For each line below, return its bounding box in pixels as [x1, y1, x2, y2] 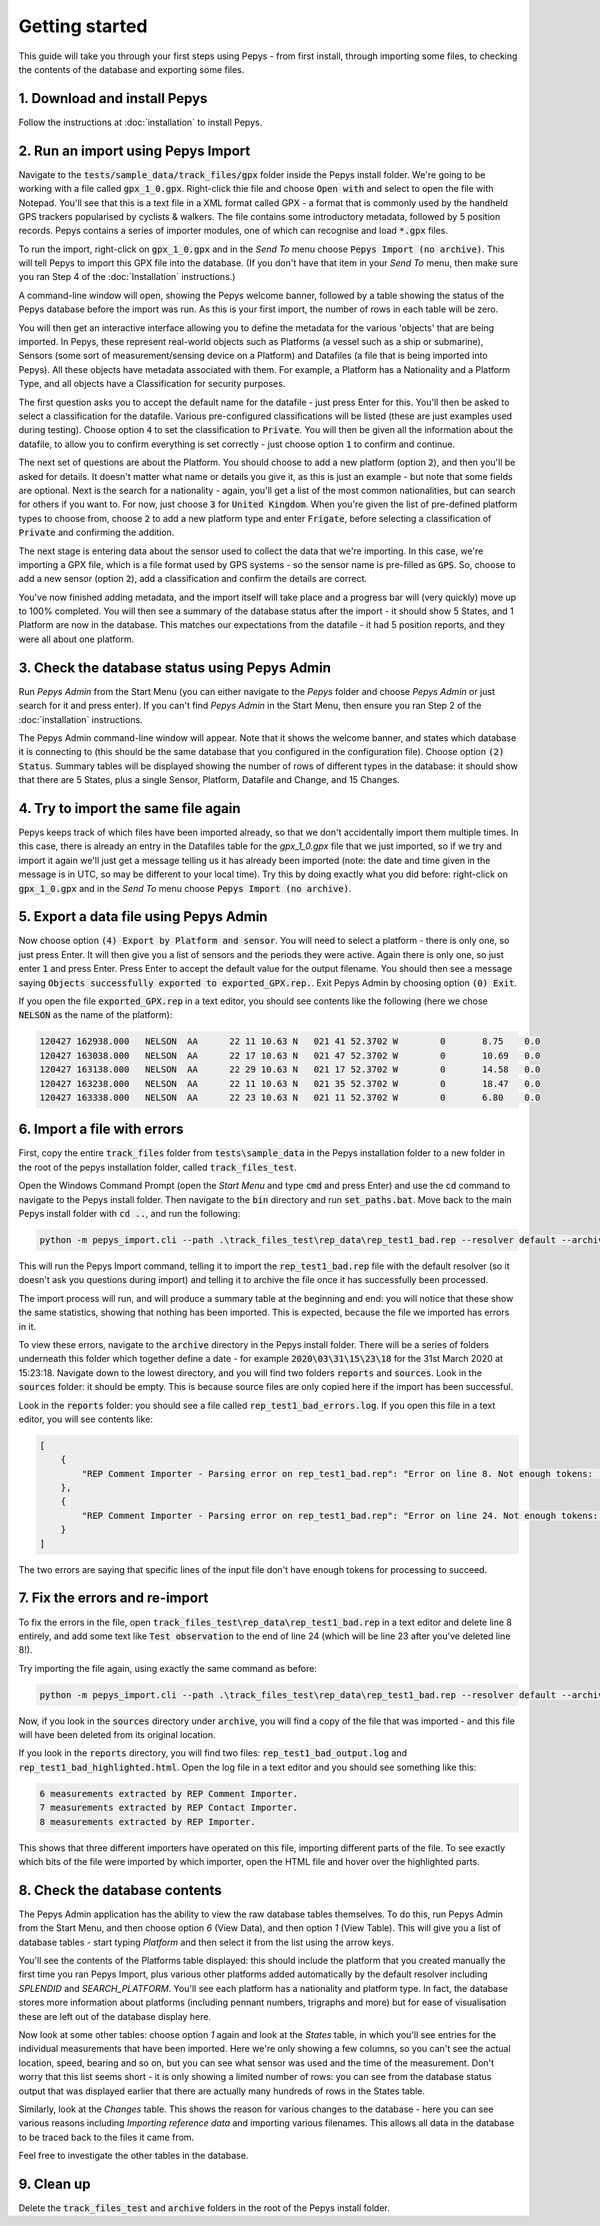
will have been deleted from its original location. [18, 1729, 216, 1741]
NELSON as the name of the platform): [18, 1009, 173, 1021]
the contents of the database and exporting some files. [18, 63, 245, 75]
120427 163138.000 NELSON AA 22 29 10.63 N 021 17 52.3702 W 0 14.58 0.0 [39, 1064, 541, 1075]
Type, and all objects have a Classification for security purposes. [18, 378, 286, 390]
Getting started [18, 15, 148, 37]
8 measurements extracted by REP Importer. [39, 1816, 257, 1827]
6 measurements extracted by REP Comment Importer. [39, 1788, 299, 1799]
